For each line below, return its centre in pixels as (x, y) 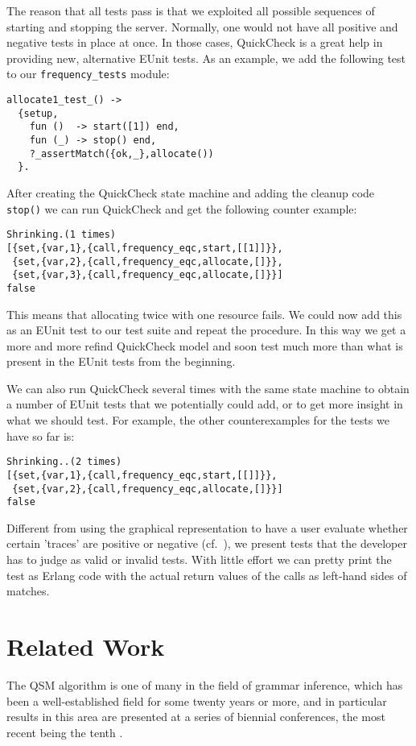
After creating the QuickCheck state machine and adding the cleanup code (191, 192)
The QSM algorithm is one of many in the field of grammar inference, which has (205, 684)
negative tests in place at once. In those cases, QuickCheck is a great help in (195, 42)
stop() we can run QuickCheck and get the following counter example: (182, 208)
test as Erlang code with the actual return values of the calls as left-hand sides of (207, 575)
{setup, (38, 113)
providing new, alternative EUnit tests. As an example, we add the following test (206, 58)
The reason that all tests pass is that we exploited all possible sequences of (191, 10)
